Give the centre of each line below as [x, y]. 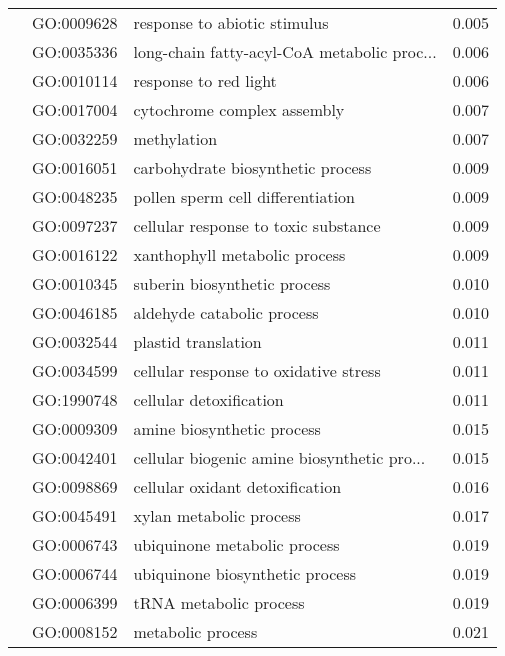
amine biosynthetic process [227, 428]
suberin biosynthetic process [232, 283]
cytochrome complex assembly [239, 109]
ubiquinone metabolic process [236, 544]
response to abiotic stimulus [231, 22]
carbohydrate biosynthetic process [252, 167]
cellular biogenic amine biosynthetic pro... [279, 457]
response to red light [205, 80]
